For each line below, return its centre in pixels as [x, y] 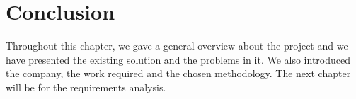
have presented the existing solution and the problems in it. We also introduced [178, 59]
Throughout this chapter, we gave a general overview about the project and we [177, 46]
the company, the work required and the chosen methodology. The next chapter [178, 73]
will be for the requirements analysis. [86, 87]
